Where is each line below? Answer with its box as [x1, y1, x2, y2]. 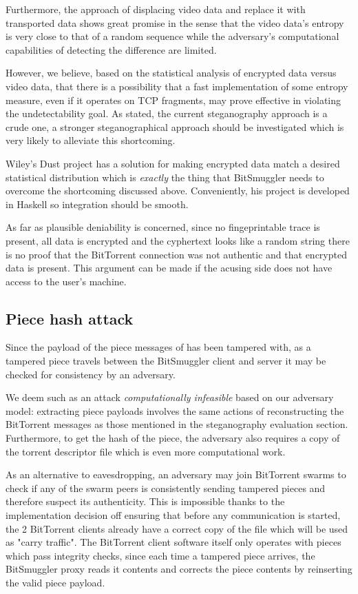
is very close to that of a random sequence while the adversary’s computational [6, 29, 339, 43]
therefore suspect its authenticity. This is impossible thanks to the [6, 494, 285, 509]
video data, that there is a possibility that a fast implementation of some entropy [6, 79, 348, 93]
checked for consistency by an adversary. [6, 367, 176, 381]
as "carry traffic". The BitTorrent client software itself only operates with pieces [6, 535, 341, 549]
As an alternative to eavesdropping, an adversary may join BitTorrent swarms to [6, 467, 346, 482]
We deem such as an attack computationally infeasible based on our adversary [6, 390, 334, 404]
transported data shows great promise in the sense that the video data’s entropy [6, 15, 344, 30]
